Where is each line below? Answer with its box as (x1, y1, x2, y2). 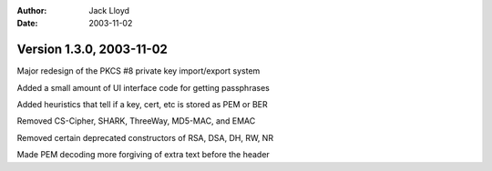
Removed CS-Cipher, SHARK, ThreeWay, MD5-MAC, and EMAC (16, 116, 256, 126)
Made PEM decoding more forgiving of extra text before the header (16, 149, 271, 160)
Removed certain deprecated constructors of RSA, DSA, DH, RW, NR (16, 132, 273, 143)
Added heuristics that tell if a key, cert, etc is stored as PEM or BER (16, 99, 268, 110)
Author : (16, 5, 47, 15)
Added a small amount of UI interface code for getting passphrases (16, 82, 271, 93)
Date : (16, 18, 38, 29)
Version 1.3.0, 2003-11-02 (16, 42, 169, 57)
